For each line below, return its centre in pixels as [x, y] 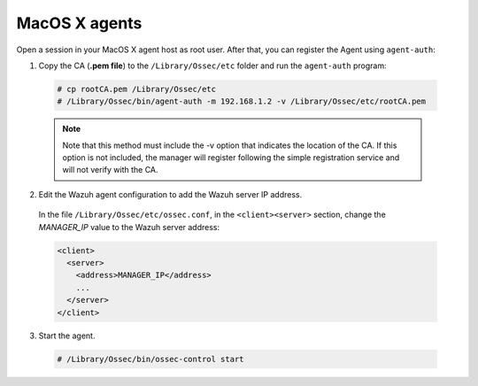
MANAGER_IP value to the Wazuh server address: [129, 227]
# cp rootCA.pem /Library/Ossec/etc [137, 89]
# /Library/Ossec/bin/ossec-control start [150, 359]
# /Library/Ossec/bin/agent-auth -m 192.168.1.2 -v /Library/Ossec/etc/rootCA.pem [242, 101]
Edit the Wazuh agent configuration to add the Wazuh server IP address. [170, 194]
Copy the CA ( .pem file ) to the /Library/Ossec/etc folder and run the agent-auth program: [212, 66]
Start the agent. [67, 336]
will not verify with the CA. [110, 170]
